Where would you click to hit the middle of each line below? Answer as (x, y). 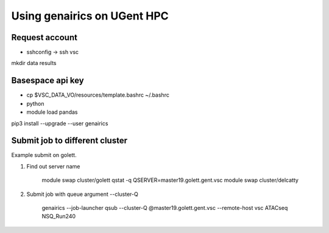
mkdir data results (34, 63)
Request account (44, 37)
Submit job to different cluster (69, 141)
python (35, 103)
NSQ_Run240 (59, 217)
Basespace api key (48, 81)
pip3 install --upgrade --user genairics (60, 123)
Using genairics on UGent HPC (90, 16)
